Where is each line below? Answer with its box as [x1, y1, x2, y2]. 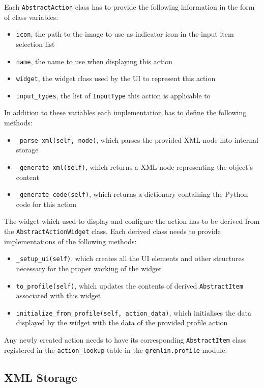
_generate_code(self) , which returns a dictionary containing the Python [16, 189, 248, 199]
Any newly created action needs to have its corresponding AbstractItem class [4, 334, 247, 345]
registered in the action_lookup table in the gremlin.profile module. [4, 344, 227, 355]
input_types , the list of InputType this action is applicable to [16, 90, 211, 100]
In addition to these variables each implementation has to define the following [4, 107, 247, 118]
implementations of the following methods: [4, 236, 137, 246]
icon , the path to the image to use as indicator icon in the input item [16, 29, 234, 39]
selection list [16, 38, 55, 49]
